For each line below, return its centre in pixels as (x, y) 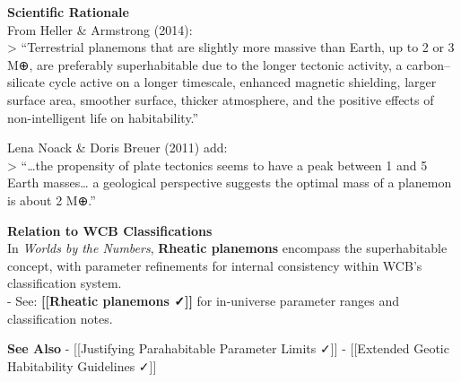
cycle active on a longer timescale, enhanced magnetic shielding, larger (243, 82)
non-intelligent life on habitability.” (103, 117)
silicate (26, 82)
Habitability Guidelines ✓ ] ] (82, 365)
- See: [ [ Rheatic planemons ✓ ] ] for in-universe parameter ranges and (204, 300)
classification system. (65, 283)
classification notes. (60, 318)
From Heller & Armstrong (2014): (100, 29)
